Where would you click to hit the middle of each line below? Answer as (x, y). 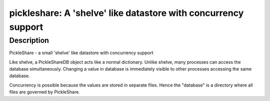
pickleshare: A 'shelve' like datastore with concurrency (126, 13)
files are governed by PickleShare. (44, 92)
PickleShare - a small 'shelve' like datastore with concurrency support (81, 53)
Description (29, 40)
